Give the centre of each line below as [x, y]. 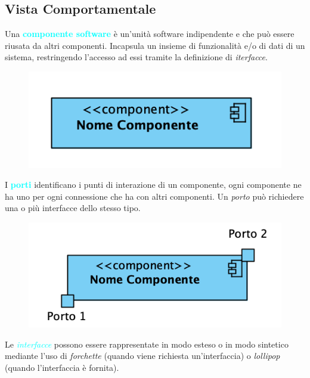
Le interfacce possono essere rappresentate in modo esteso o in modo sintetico [147, 344]
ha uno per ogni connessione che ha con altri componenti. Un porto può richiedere [154, 196]
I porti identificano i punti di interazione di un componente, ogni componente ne [153, 185]
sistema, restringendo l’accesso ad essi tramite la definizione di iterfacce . [136, 57]
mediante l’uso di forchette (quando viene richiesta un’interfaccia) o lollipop [142, 356]
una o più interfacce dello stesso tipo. [73, 208]
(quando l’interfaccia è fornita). [62, 367]
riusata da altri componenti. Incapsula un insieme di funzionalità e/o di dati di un [155, 45]
